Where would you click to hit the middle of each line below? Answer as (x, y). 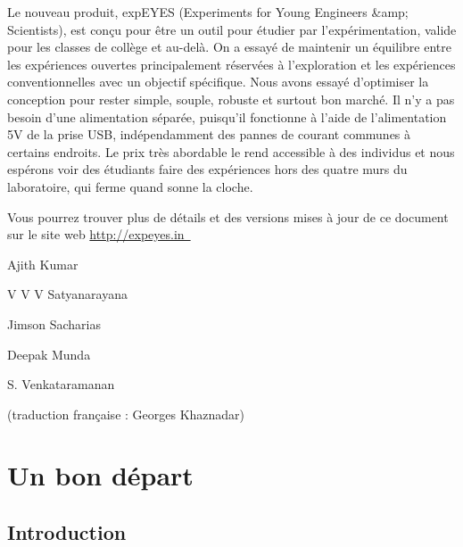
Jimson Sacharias (54, 323)
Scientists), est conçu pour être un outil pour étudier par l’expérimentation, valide (232, 29)
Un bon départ (100, 475)
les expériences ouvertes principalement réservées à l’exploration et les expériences (231, 64)
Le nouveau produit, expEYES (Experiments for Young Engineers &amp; (208, 12)
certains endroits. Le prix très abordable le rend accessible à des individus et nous (231, 151)
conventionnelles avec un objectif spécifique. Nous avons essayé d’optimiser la (218, 82)
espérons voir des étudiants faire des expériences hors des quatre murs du (207, 169)
